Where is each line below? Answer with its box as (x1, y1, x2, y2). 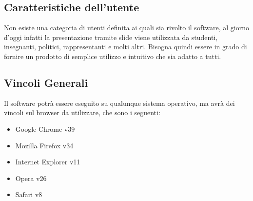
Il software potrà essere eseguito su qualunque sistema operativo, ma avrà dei (4, 98, 235, 108)
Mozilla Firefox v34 (15, 140, 74, 150)
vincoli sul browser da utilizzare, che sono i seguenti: (4, 107, 160, 118)
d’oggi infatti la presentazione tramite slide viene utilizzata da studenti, (4, 32, 218, 42)
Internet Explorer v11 (15, 157, 80, 167)
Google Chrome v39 (15, 123, 75, 134)
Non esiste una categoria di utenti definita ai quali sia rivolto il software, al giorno (4, 22, 249, 33)
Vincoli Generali (4, 75, 88, 90)
